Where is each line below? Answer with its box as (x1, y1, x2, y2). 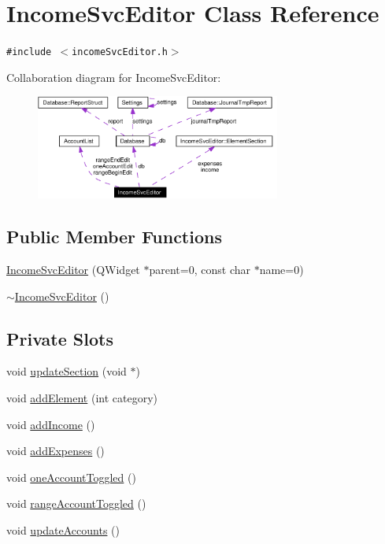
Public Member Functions (6, 224, 222, 249)
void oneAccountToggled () (6, 468, 136, 485)
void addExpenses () (6, 442, 105, 459)
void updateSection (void (6, 363, 127, 379)
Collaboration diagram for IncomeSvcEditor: (6, 68, 221, 85)
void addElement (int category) (6, 389, 157, 405)
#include (6, 46, 52, 58)
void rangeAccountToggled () (6, 495, 146, 512)
